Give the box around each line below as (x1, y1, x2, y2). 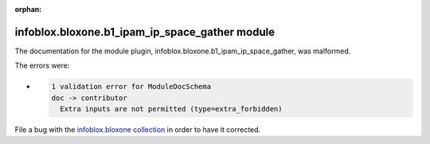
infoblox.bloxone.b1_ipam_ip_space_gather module (14, 25, 275, 39)
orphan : (14, 5, 42, 14)
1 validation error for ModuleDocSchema (51, 82, 211, 91)
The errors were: (14, 60, 70, 71)
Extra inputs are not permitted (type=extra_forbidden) (60, 104, 283, 114)
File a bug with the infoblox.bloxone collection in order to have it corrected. (14, 125, 261, 134)
